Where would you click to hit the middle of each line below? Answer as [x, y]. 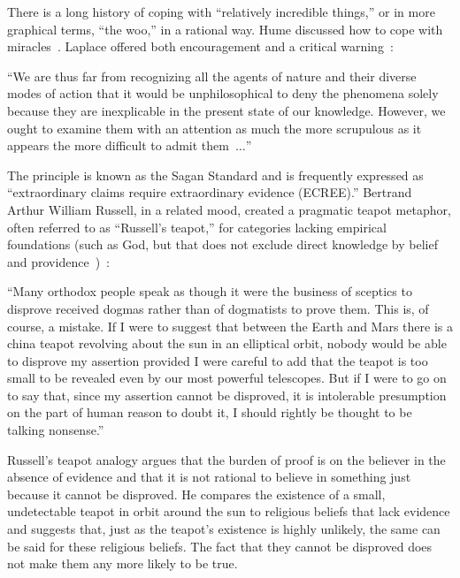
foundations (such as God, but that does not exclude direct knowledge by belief [222, 244]
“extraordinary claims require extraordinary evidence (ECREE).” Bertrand [210, 192]
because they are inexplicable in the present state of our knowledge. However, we [226, 110]
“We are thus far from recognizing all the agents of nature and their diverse [212, 76]
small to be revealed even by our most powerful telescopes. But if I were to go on [227, 378]
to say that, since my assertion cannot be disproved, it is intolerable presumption [227, 395]
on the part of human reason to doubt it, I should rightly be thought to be [210, 412]
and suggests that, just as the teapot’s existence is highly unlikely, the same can [224, 529]
